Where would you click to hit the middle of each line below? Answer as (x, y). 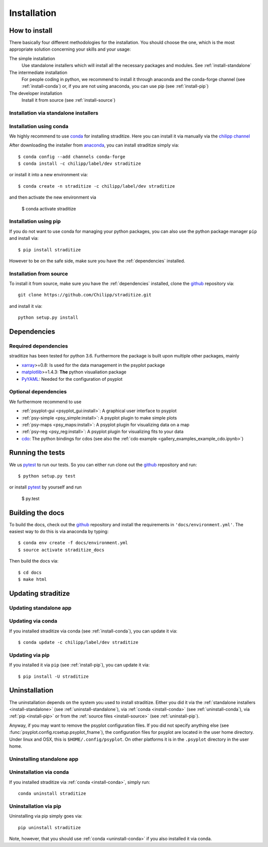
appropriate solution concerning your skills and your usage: (70, 49)
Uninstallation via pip (35, 806)
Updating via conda (33, 621)
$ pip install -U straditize (53, 676)
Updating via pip (29, 655)
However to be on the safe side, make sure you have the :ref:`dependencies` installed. (97, 261)
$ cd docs (30, 572)
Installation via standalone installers (54, 113)
